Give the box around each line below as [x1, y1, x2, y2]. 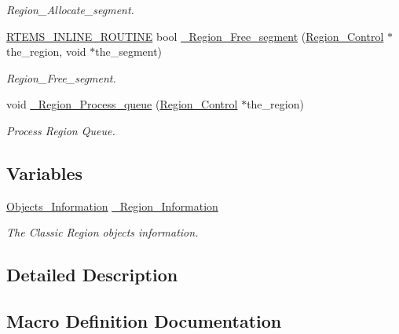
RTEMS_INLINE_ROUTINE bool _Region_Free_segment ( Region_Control [6, 28, 384, 44]
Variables [6, 160, 83, 185]
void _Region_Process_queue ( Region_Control [6, 96, 238, 112]
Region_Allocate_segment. [6, 2, 134, 17]
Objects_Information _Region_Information [6, 197, 218, 214]
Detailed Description [6, 262, 178, 287]
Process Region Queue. [6, 122, 115, 138]
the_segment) [95, 43, 163, 60]
